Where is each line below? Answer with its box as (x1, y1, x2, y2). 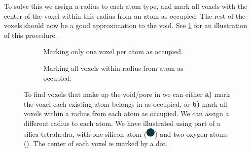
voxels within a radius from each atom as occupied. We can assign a (24, 108, 229, 119)
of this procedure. (4, 30, 57, 40)
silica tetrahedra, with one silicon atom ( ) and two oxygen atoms (24, 128, 228, 139)
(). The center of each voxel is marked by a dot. (24, 138, 168, 149)
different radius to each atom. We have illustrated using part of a (24, 118, 220, 128)
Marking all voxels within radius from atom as (43, 62, 183, 73)
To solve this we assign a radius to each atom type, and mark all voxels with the (4, 1, 248, 11)
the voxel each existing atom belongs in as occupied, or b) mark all (24, 98, 227, 109)
